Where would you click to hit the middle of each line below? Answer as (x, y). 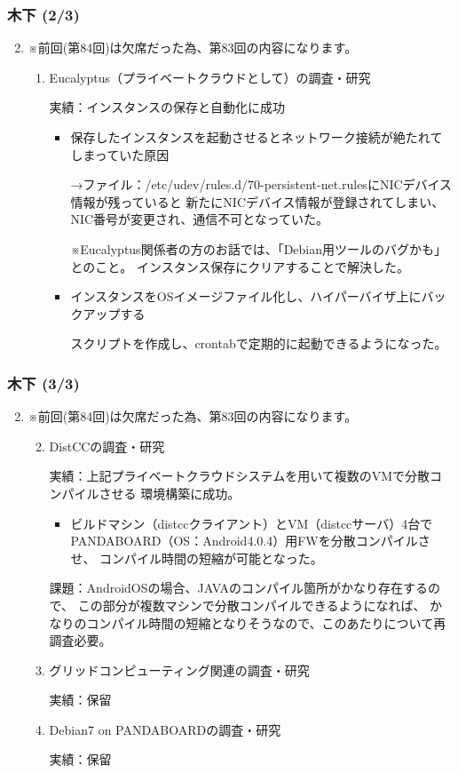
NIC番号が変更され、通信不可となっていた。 (200, 219)
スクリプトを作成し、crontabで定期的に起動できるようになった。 (259, 343)
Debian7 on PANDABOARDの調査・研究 (165, 729)
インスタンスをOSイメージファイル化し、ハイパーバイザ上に (246, 296)
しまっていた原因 (120, 154)
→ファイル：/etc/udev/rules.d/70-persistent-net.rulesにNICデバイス (261, 184)
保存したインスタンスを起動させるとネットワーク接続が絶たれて (257, 137)
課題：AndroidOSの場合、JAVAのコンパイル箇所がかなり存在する (239, 588)
